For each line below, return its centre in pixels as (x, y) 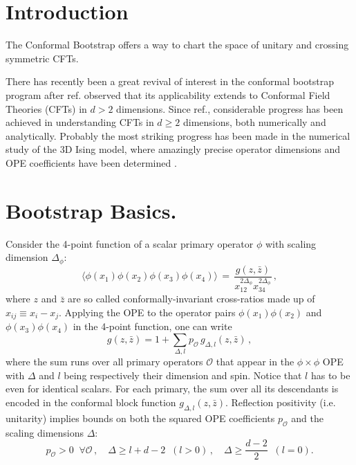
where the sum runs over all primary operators (104, 362)
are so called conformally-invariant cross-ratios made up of (191, 299)
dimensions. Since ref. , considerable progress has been (230, 108)
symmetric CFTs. (42, 58)
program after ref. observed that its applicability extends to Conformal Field (168, 94)
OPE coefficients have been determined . (91, 162)
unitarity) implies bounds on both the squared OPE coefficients (140, 418)
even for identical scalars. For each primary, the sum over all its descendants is (172, 389)
